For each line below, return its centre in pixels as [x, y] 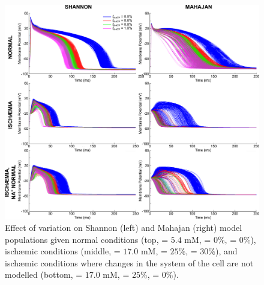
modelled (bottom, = [44, 274]
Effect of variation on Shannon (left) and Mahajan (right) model [124, 228]
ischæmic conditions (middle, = [63, 251]
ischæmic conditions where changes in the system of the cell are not [129, 262]
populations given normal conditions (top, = [87, 239]
